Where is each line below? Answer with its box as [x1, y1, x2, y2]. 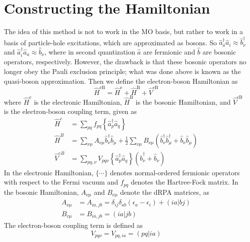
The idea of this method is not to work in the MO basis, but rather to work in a [4, 26, 243, 37]
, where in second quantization [44, 47, 135, 57]
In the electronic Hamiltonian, [4, 167, 94, 177]
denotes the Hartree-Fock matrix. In [131, 177, 238, 187]
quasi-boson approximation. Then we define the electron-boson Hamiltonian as [4, 75, 238, 86]
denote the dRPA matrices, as [120, 186, 209, 197]
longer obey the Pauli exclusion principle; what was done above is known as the [4, 66, 241, 76]
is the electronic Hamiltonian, [33, 96, 122, 107]
